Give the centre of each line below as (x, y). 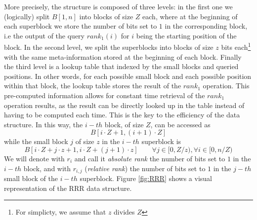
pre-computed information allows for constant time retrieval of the (105, 95)
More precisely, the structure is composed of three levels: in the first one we (118, 6)
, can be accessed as (180, 124)
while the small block (36, 141)
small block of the (31, 178)
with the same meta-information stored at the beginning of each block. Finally (123, 56)
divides (124, 212)
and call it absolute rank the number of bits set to (150, 158)
